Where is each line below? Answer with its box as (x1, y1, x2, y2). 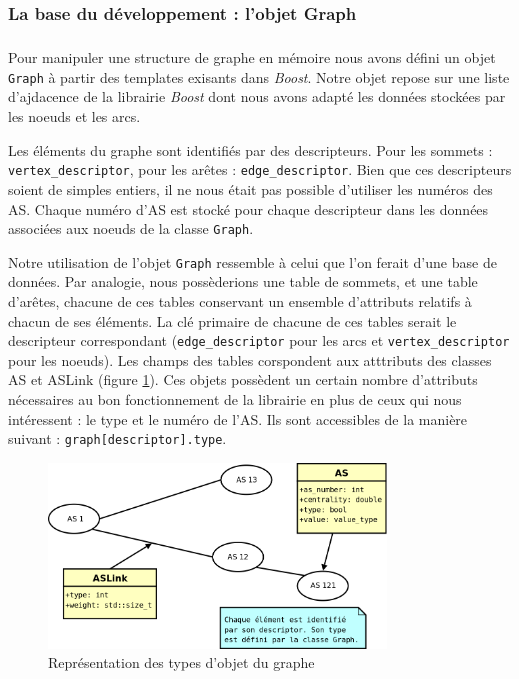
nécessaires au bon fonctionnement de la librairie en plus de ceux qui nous (8, 389, 462, 410)
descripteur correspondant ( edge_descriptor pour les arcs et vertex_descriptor (8, 330, 510, 351)
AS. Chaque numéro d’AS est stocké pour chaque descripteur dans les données (8, 198, 489, 219)
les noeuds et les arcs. (8, 106, 141, 127)
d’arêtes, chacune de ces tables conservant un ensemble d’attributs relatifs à (8, 291, 472, 311)
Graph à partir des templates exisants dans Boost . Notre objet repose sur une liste (8, 66, 510, 87)
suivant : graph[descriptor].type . (8, 428, 227, 449)
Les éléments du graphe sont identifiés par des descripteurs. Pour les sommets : (8, 139, 493, 160)
